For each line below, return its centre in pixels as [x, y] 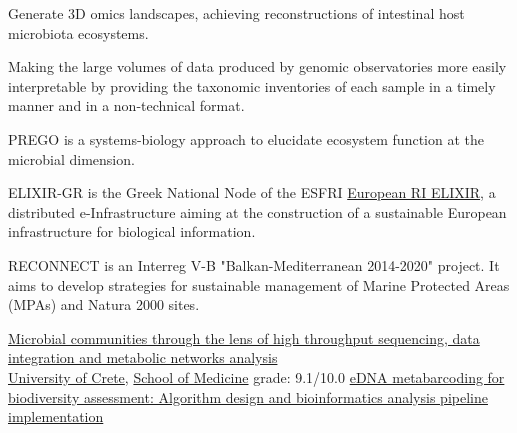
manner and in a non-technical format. [126, 105]
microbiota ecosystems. [78, 32]
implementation [56, 416]
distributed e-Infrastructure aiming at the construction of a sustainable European [257, 211]
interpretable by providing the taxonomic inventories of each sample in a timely [252, 85]
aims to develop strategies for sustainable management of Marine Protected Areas [259, 284]
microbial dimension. [71, 158]
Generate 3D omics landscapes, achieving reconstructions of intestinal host [236, 13]
